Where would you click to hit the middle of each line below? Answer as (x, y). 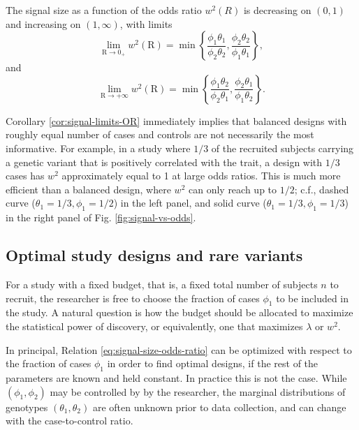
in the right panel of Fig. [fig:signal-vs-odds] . (101, 217)
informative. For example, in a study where (98, 148)
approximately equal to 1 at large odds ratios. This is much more (201, 176)
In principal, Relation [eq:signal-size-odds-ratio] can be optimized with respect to (179, 349)
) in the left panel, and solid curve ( (190, 203)
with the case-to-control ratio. (69, 421)
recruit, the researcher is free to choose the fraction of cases (133, 298)
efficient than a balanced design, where (88, 189)
